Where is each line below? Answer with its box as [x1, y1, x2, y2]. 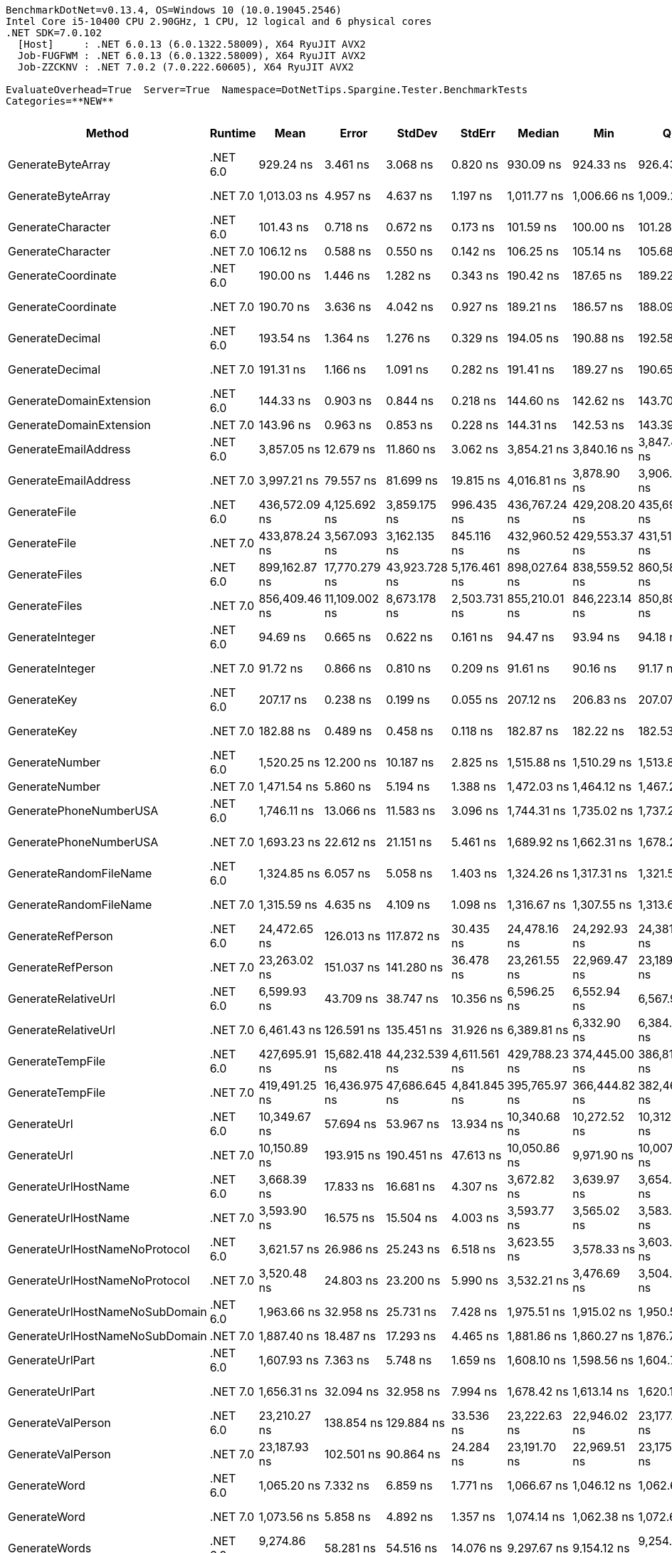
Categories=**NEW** [6, 95, 114, 107]
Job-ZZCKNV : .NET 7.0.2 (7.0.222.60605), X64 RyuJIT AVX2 [17, 61, 354, 73]
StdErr [460, 126, 495, 140]
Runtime [209, 126, 256, 140]
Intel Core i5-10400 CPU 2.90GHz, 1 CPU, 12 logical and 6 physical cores [6, 16, 432, 27]
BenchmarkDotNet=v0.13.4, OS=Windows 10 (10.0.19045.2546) [6, 4, 342, 16]
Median [518, 126, 560, 140]
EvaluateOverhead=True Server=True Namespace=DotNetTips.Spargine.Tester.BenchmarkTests [6, 84, 528, 95]
